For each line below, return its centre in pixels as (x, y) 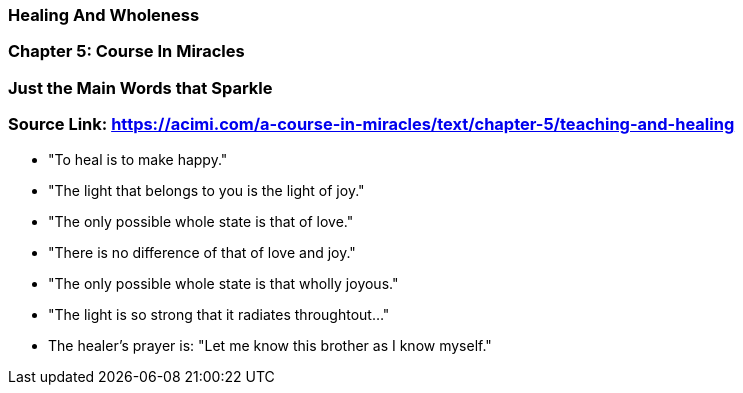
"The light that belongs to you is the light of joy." (206, 190)
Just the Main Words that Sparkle (140, 87)
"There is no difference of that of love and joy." (202, 252)
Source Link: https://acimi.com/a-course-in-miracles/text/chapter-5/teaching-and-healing (371, 124)
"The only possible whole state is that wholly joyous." (223, 283)
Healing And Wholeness (104, 15)
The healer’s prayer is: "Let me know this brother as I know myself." (270, 345)
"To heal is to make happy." (138, 159)
